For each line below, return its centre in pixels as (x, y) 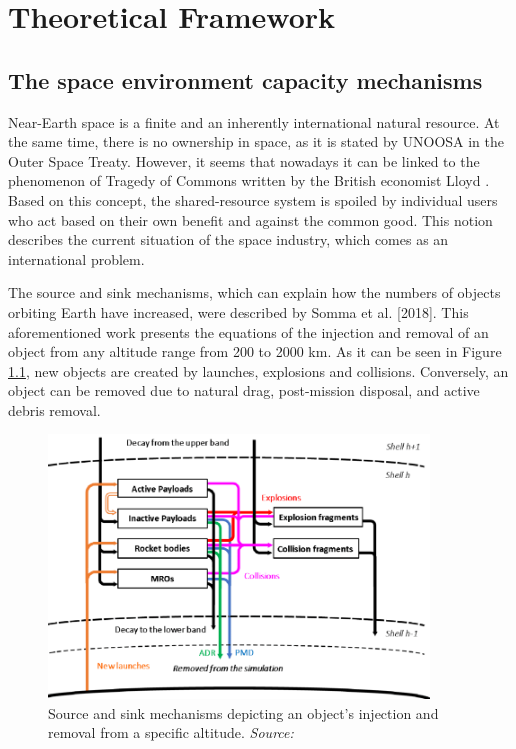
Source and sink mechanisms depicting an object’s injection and (243, 712)
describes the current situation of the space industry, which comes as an (228, 239)
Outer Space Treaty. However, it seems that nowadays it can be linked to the (244, 160)
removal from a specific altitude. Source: (171, 732)
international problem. (76, 258)
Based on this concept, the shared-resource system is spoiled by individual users (253, 199)
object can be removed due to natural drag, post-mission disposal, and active (244, 390)
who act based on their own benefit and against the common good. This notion (250, 219)
